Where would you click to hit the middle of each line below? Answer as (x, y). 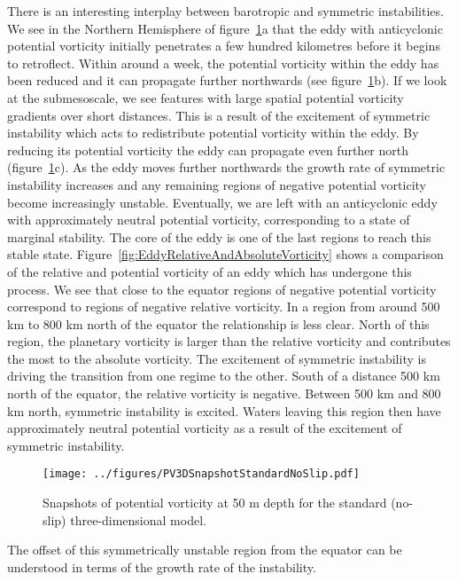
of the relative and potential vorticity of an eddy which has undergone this (210, 271)
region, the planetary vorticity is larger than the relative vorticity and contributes (229, 341)
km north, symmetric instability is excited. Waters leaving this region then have (224, 410)
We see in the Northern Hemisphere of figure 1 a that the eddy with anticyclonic (225, 28)
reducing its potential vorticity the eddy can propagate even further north (208, 149)
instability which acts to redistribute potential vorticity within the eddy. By (213, 133)
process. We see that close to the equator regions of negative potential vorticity (222, 289)
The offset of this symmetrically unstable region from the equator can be (205, 550)
